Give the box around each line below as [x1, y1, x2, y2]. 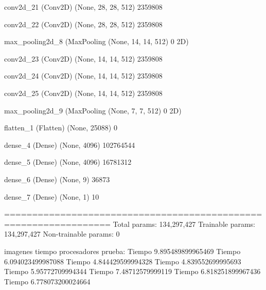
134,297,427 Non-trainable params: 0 [4, 228, 120, 239]
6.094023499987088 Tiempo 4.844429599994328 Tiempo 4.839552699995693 [4, 256, 241, 266]
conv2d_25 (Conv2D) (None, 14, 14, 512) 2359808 [4, 87, 163, 98]
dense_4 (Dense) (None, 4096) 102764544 [4, 139, 135, 150]
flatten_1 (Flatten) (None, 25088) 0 [4, 122, 117, 133]
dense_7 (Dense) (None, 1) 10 [4, 191, 99, 202]
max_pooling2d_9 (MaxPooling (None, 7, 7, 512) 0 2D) [4, 105, 182, 115]
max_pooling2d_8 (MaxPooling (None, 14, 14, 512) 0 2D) [4, 36, 189, 47]
